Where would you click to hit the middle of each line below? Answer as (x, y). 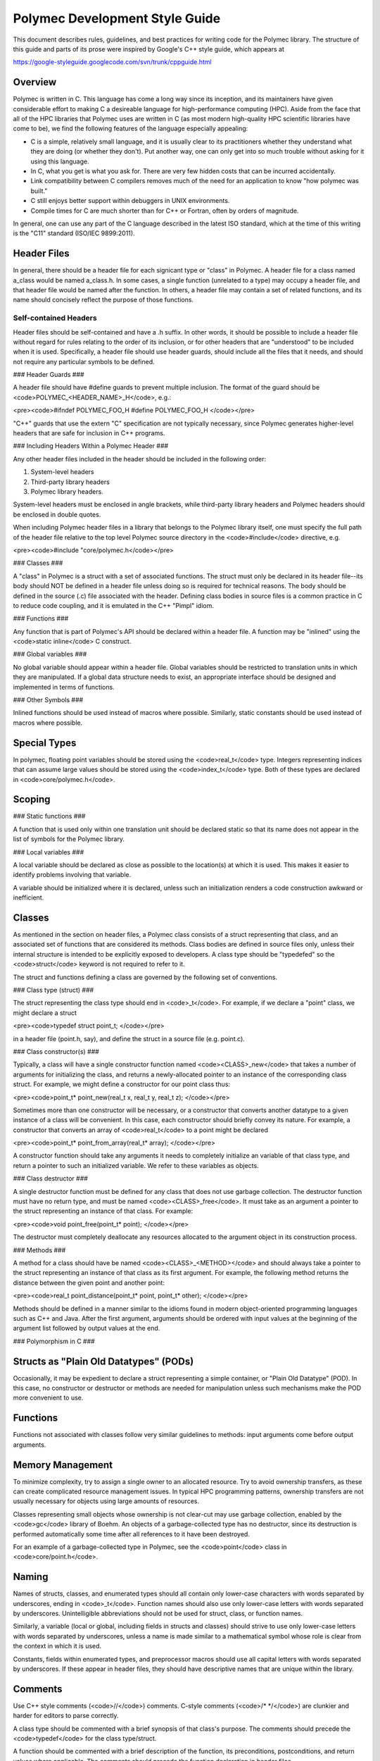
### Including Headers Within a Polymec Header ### (91, 446)
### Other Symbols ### (48, 700)
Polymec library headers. (67, 492)
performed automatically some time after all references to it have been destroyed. (131, 1534)
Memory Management (63, 1465)
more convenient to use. (48, 1398)
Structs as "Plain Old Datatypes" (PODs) (103, 1361)
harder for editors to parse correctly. (66, 1716)
